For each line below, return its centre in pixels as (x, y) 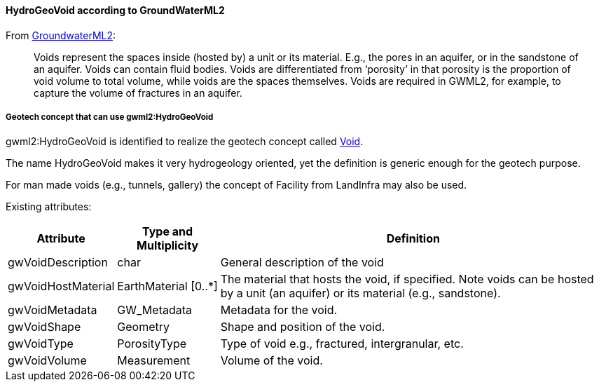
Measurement (154, 361)
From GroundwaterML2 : (61, 35)
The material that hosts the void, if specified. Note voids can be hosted (407, 279)
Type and (168, 232)
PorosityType (152, 344)
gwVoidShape (44, 327)
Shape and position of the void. (303, 327)
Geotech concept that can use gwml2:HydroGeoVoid (110, 117)
